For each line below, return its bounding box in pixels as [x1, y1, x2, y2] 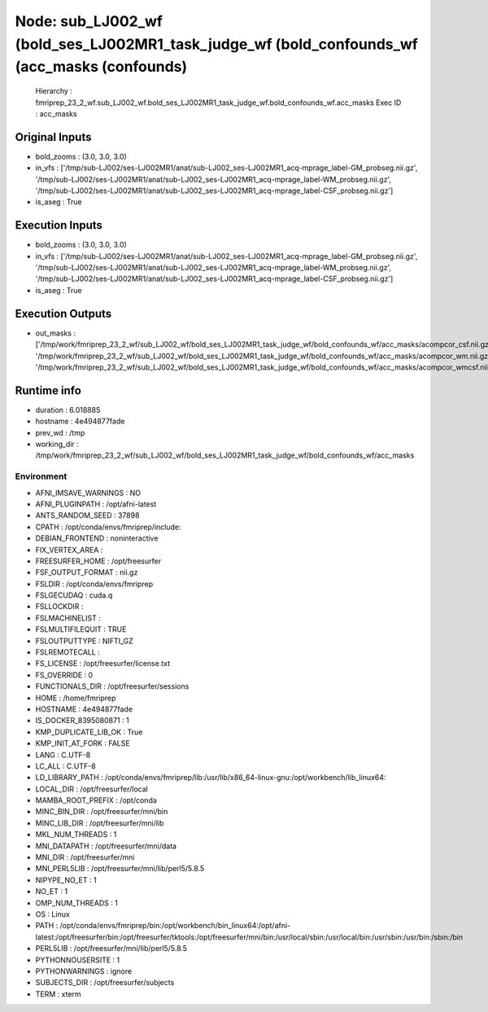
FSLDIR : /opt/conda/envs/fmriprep [35, 579, 154, 589]
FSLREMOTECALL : [35, 647, 101, 657]
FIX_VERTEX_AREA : [35, 545, 103, 554]
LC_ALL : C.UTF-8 [35, 761, 97, 771]
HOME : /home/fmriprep [35, 693, 116, 703]
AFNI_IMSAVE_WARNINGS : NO [35, 488, 142, 497]
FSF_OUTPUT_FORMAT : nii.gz [35, 567, 138, 577]
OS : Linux [35, 909, 71, 919]
